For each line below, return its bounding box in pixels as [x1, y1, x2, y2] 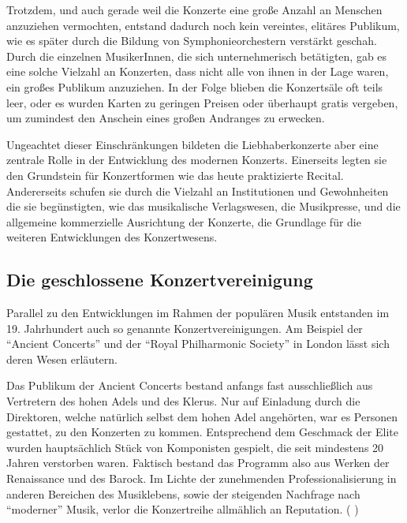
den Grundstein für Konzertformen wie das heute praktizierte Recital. [6, 166, 344, 183]
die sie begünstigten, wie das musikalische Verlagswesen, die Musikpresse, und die [6, 198, 401, 215]
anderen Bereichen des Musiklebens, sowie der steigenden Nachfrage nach [6, 485, 360, 502]
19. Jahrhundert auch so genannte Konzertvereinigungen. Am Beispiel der [6, 319, 363, 336]
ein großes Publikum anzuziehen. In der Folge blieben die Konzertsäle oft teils [6, 78, 383, 95]
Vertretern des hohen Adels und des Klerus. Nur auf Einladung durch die [6, 393, 360, 409]
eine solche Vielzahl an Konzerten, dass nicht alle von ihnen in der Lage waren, [6, 63, 389, 80]
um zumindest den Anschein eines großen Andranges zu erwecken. [6, 110, 325, 126]
